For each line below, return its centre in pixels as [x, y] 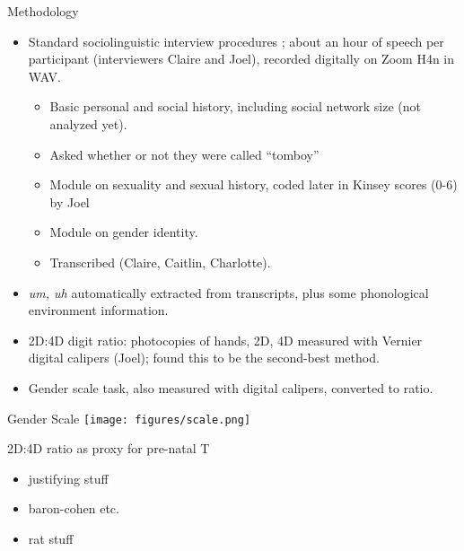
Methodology [43, 11]
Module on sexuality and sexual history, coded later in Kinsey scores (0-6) [254, 184]
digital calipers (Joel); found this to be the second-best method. [204, 358]
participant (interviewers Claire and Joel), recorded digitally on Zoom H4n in [241, 59]
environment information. [98, 310]
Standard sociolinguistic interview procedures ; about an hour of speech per [236, 41]
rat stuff [51, 538]
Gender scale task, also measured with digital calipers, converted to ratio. [231, 387]
